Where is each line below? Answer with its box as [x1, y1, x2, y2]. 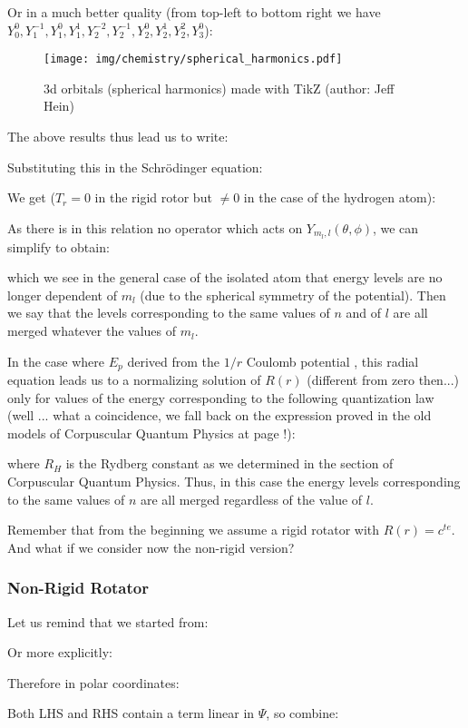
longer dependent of [7, 285, 118, 304]
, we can [372, 218, 419, 237]
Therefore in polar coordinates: [7, 673, 180, 692]
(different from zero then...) [307, 370, 460, 389]
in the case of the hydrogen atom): [243, 188, 436, 207]
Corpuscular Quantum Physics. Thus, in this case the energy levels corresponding [7, 472, 461, 491]
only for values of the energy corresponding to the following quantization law [7, 388, 434, 407]
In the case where [7, 351, 105, 370]
